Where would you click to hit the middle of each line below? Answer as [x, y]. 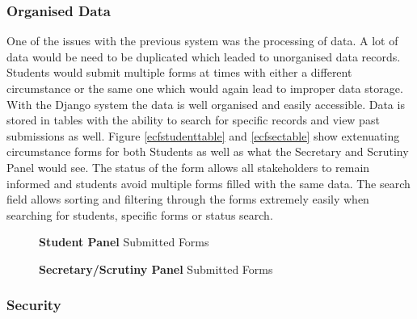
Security [34, 305]
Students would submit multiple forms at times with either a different [179, 72]
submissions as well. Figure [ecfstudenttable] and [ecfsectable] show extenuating [203, 135]
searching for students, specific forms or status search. [140, 214]
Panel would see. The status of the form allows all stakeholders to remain [188, 167]
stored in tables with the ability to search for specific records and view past [193, 120]
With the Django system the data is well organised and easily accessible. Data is [206, 104]
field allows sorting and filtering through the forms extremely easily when [188, 199]
